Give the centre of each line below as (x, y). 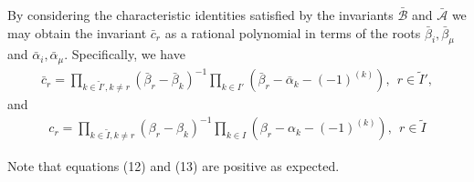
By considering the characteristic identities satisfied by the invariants (200, 15)
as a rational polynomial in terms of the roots (293, 32)
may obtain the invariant (77, 32)
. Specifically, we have (125, 54)
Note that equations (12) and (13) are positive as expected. (174, 165)
